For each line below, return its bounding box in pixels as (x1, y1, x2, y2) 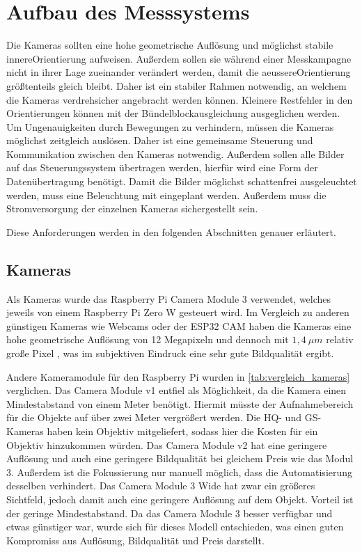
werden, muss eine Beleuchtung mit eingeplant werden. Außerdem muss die (6, 187, 326, 202)
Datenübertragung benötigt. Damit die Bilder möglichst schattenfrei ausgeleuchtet (6, 174, 357, 189)
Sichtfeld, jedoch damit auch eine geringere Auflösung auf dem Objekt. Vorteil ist (6, 491, 354, 506)
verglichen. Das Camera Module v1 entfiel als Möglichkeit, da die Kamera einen (6, 383, 347, 397)
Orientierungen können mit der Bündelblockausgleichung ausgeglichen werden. (6, 106, 340, 120)
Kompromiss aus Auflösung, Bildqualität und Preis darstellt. (6, 533, 265, 547)
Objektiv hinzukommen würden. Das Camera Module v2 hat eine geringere (6, 437, 327, 452)
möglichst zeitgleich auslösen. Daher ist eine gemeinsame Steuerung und (6, 133, 313, 148)
